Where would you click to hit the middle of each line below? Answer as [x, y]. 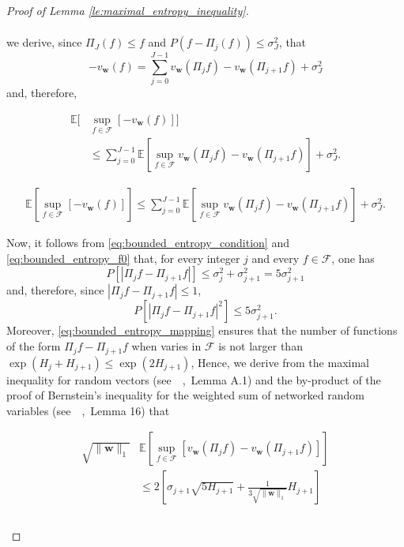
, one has [353, 258]
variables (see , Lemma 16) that [88, 410]
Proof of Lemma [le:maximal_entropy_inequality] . [128, 10]
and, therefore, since [55, 290]
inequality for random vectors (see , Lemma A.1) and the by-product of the [194, 379]
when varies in [166, 346]
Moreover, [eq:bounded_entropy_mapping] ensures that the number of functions [202, 330]
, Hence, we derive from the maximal [280, 362]
